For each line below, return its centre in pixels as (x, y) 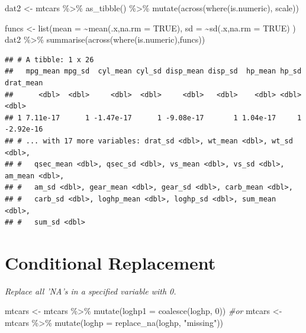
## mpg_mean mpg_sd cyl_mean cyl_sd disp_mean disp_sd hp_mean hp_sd (153, 71)
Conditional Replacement (110, 262)
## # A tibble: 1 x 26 (49, 60)
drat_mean (24, 83)
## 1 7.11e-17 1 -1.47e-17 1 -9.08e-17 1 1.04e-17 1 (153, 118)
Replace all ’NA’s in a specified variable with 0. (91, 291)
